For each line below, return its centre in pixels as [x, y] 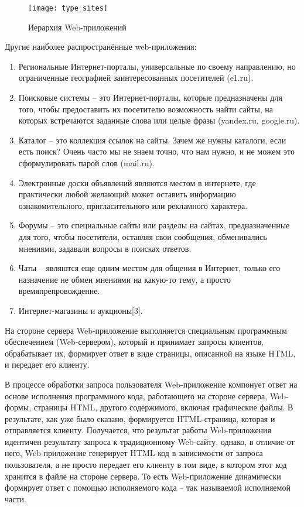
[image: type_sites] [68, 8]
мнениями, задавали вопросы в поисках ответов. [105, 248]
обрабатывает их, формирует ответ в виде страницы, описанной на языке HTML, [150, 353]
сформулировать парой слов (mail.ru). [86, 163]
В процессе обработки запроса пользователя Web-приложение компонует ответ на [151, 384]
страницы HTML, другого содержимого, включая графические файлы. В [163, 407]
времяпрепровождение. [59, 291]
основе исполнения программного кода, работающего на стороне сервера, [136, 395]
